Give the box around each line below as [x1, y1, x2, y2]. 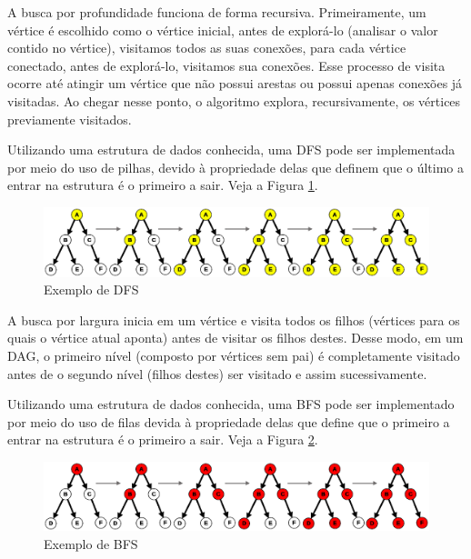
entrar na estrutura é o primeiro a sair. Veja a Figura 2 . [7, 430, 318, 449]
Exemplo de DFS [44, 280, 139, 299]
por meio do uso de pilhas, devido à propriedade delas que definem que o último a [7, 157, 465, 176]
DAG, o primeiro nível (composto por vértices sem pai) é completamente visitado [7, 345, 460, 364]
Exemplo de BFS [44, 534, 138, 554]
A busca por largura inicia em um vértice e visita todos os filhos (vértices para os [7, 310, 460, 329]
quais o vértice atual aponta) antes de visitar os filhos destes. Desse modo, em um [7, 328, 464, 347]
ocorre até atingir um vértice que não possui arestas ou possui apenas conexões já [7, 74, 463, 93]
